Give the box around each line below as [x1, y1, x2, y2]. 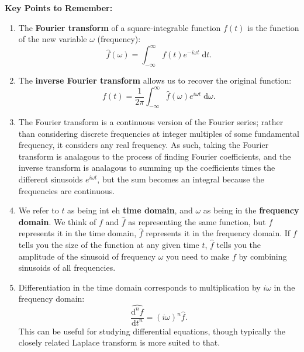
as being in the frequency [203, 204, 299, 216]
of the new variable [18, 33, 87, 45]
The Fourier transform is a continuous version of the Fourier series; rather [18, 115, 284, 127]
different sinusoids [18, 172, 83, 185]
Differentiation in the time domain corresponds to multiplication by [18, 281, 261, 293]
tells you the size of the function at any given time [18, 238, 199, 250]
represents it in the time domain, [18, 227, 137, 239]
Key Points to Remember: [5, 2, 113, 13]
